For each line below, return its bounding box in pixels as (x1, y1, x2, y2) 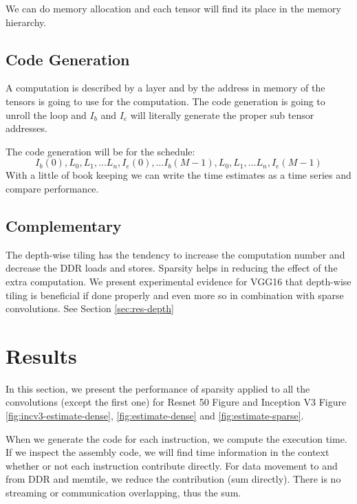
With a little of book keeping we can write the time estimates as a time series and (6, 168, 351, 182)
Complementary (6, 215, 122, 236)
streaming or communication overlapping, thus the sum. (6, 485, 241, 499)
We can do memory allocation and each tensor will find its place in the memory (6, 1, 341, 15)
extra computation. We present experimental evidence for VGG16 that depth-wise (6, 274, 351, 288)
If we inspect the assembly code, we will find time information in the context (6, 445, 329, 459)
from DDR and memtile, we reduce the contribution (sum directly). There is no (6, 472, 341, 486)
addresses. (6, 121, 47, 135)
